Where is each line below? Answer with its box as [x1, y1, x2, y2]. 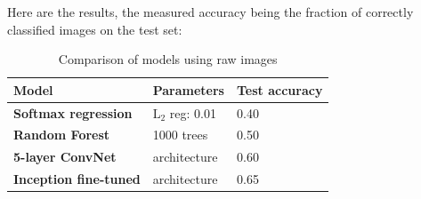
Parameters [152, 80, 224, 99]
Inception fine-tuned [13, 170, 141, 188]
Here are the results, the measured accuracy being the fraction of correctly [7, 3, 414, 20]
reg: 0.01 [169, 103, 216, 122]
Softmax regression [13, 103, 133, 122]
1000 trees [152, 125, 208, 144]
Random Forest [13, 125, 110, 144]
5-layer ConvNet [13, 147, 117, 166]
